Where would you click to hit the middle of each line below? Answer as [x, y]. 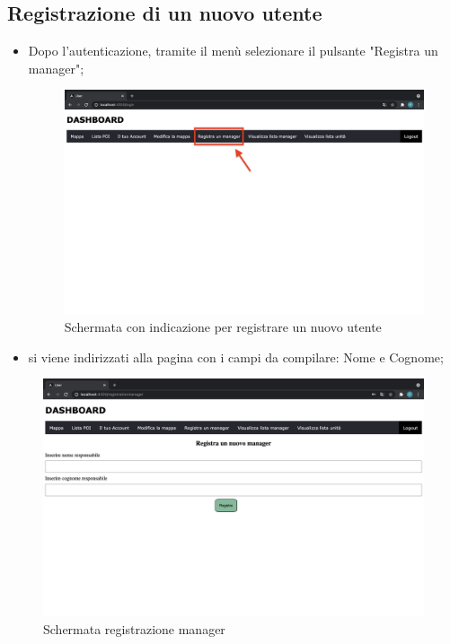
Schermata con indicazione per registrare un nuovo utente [223, 327]
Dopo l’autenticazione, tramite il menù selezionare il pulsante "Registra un [233, 51]
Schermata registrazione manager [134, 628]
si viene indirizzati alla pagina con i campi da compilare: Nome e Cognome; [236, 357]
